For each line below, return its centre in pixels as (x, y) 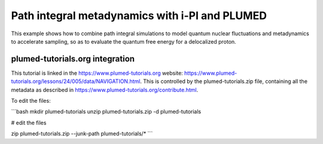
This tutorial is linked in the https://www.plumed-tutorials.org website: (97, 73)
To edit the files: (31, 101)
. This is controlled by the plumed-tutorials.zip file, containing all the (224, 81)
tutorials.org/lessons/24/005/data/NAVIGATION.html (76, 81)
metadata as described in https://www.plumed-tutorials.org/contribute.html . (105, 90)
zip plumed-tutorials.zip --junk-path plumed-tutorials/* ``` (82, 134)
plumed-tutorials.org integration (73, 59)
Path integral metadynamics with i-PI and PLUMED (139, 16)
